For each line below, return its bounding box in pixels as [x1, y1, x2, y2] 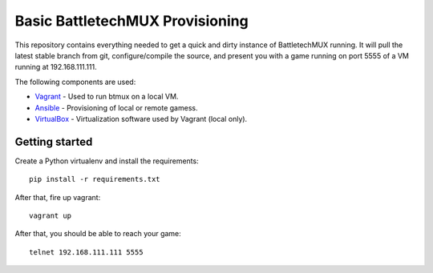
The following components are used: [14, 77, 136, 86]
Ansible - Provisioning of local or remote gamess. [34, 102, 198, 112]
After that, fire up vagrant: [14, 192, 101, 202]
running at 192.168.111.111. [14, 62, 97, 72]
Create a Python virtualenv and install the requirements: [14, 156, 200, 166]
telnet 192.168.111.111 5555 [29, 247, 144, 256]
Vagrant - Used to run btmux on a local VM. [34, 92, 179, 102]
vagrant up [29, 211, 72, 220]
